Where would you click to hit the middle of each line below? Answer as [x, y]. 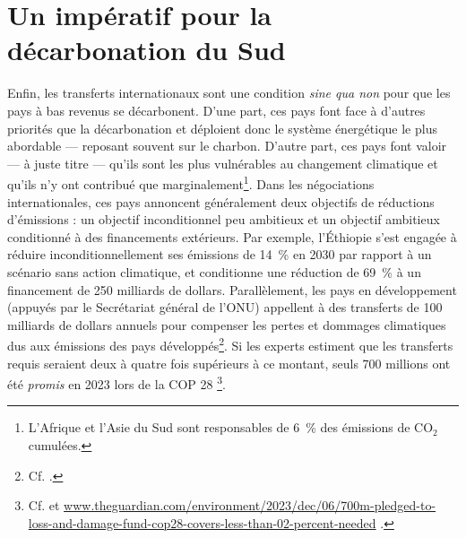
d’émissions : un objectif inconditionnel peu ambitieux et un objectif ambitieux [224, 219]
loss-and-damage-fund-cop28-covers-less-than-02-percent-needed [202, 522]
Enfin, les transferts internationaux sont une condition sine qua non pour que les [229, 93]
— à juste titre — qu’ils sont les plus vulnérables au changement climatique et [223, 163]
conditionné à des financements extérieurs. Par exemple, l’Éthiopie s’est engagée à [232, 236]
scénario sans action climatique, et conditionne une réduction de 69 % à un [214, 271]
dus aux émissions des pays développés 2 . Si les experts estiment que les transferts [230, 344]
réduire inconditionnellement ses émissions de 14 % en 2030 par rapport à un [220, 254]
